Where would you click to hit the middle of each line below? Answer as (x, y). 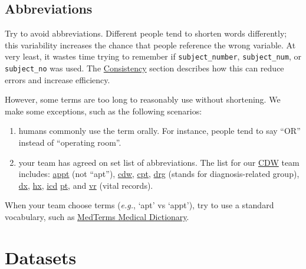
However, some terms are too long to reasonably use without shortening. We (143, 99)
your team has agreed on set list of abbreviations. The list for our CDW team (159, 162)
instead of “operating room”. (70, 142)
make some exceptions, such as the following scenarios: (103, 111)
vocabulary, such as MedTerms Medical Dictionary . (97, 217)
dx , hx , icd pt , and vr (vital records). (86, 185)
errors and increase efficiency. (57, 79)
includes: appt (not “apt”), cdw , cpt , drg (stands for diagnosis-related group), (159, 174)
